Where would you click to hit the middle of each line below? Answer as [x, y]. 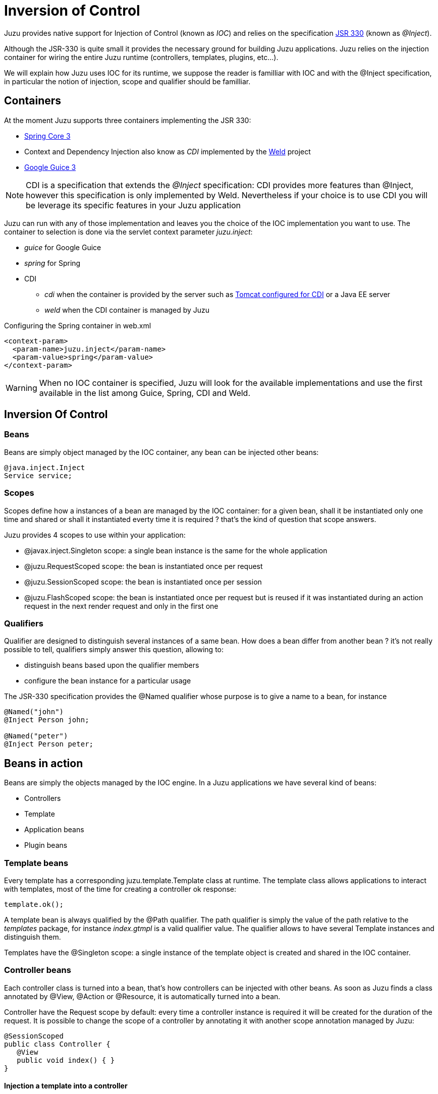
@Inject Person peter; [49, 744]
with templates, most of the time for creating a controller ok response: [120, 889]
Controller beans [38, 970]
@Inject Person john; [47, 720]
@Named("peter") [36, 736]
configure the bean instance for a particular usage [108, 681]
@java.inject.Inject [45, 467]
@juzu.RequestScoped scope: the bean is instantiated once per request [144, 566]
